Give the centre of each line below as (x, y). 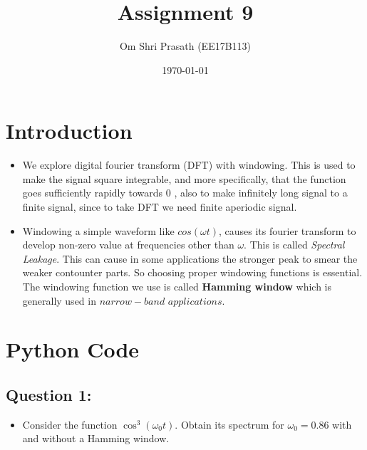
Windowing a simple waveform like (98, 230)
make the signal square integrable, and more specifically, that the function (184, 178)
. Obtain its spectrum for (229, 424)
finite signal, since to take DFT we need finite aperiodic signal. (160, 207)
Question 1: (49, 394)
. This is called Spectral (294, 245)
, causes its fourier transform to (287, 230)
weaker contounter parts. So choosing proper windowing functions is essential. (192, 272)
